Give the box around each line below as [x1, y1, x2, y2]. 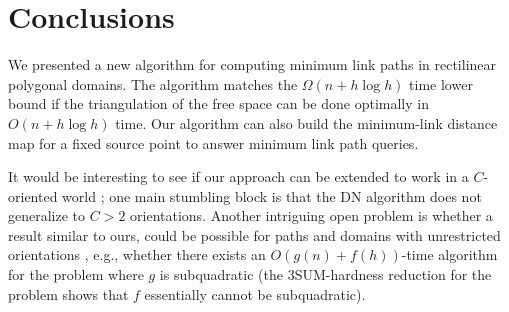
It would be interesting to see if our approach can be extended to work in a [8, 166, 469, 187]
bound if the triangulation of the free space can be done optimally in [8, 93, 429, 114]
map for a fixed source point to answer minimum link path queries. [8, 132, 419, 153]
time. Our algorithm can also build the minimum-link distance [115, 112, 498, 133]
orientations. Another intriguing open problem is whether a [130, 205, 493, 226]
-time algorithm [401, 244, 498, 265]
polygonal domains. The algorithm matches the [8, 73, 298, 94]
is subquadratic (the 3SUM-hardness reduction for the [159, 264, 492, 285]
